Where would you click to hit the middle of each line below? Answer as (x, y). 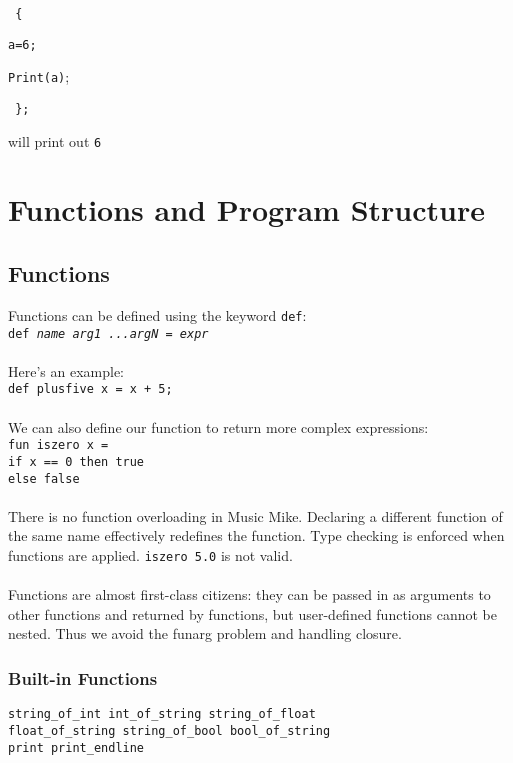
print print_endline (76, 747)
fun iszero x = (58, 445)
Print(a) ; (39, 76)
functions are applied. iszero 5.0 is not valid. (150, 554)
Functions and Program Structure (246, 209)
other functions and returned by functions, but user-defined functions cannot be (252, 613)
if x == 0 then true (76, 461)
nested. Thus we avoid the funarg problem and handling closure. (205, 633)
